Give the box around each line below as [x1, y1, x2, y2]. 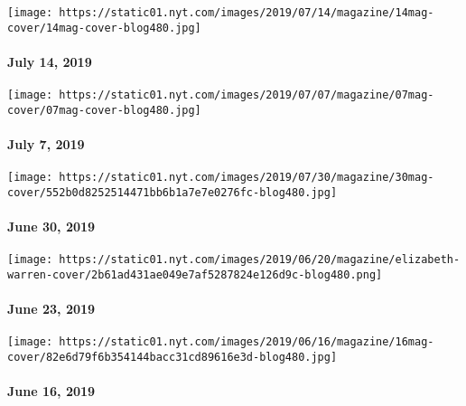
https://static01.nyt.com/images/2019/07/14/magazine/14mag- [59, 6, 434, 19]
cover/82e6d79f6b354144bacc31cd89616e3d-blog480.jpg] [7, 351, 338, 364]
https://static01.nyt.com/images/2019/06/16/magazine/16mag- [59, 335, 434, 349]
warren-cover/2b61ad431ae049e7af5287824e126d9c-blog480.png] [7, 268, 383, 281]
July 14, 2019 [7, 52, 92, 71]
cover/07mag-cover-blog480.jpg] [7, 103, 201, 117]
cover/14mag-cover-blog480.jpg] [7, 21, 201, 34]
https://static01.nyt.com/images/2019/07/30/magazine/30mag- [59, 171, 434, 184]
